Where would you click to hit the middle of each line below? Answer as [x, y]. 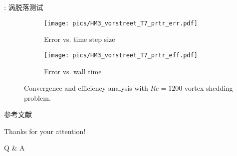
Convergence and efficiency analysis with [86, 88]
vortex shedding [209, 88]
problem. [37, 97]
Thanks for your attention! [45, 131]
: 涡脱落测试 [24, 7]
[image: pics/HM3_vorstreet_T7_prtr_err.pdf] [121, 23]
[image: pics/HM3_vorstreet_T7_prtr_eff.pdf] [121, 55]
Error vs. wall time [73, 71]
